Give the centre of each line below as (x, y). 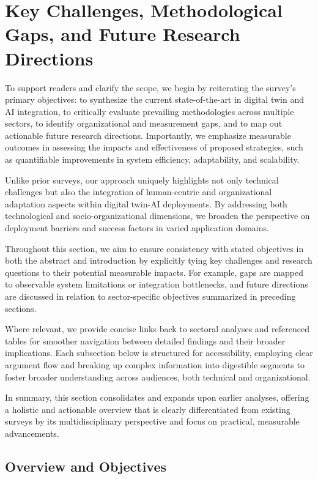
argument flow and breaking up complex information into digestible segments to (155, 364)
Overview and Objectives (86, 466)
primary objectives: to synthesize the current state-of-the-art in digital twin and (154, 99)
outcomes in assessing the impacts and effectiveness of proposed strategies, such (154, 147)
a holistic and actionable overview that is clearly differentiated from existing (148, 409)
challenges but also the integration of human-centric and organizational (139, 192)
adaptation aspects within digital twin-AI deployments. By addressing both (146, 203)
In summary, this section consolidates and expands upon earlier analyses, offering (157, 397)
